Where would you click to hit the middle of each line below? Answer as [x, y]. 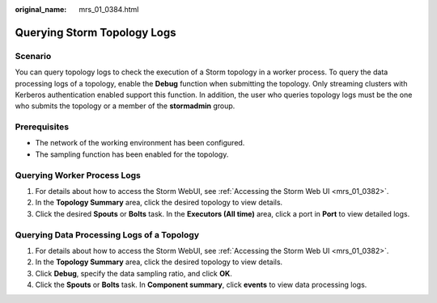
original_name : [41, 9]
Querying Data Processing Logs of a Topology [107, 234]
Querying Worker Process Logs [78, 175]
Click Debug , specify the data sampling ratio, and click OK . [134, 273]
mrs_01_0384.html [109, 9]
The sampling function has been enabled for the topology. [132, 154]
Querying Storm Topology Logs [95, 32]
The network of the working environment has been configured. [140, 143]
